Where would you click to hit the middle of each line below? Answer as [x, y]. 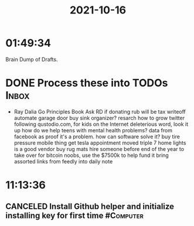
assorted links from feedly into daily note [63, 161]
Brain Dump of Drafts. [32, 59]
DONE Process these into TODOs [87, 83]
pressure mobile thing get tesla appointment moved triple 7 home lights [100, 143]
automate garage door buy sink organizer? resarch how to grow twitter [99, 118]
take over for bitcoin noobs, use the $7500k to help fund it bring [91, 155]
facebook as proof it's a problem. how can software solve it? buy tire [97, 136]
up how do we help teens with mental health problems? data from [93, 130]
